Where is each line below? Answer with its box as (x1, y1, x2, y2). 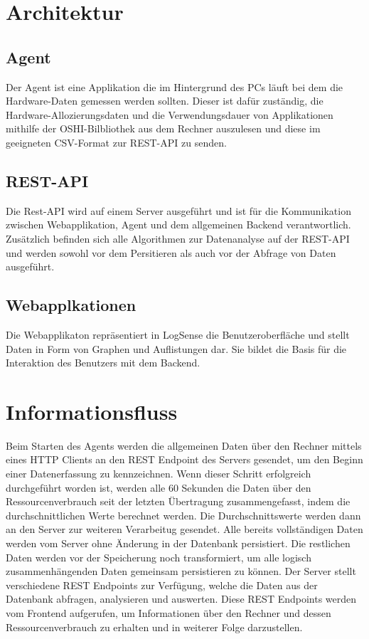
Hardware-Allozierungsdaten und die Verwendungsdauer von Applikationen (6, 107, 333, 122)
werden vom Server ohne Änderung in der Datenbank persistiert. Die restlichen (6, 535, 351, 550)
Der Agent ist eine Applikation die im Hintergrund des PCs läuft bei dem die (6, 79, 343, 94)
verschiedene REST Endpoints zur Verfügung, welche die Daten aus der (6, 577, 318, 592)
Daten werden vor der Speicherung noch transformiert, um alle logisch (6, 549, 311, 564)
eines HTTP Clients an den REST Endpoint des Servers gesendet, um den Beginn (6, 452, 363, 467)
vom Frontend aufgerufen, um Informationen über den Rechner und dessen (6, 605, 331, 620)
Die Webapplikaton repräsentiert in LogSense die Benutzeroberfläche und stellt (6, 327, 350, 342)
